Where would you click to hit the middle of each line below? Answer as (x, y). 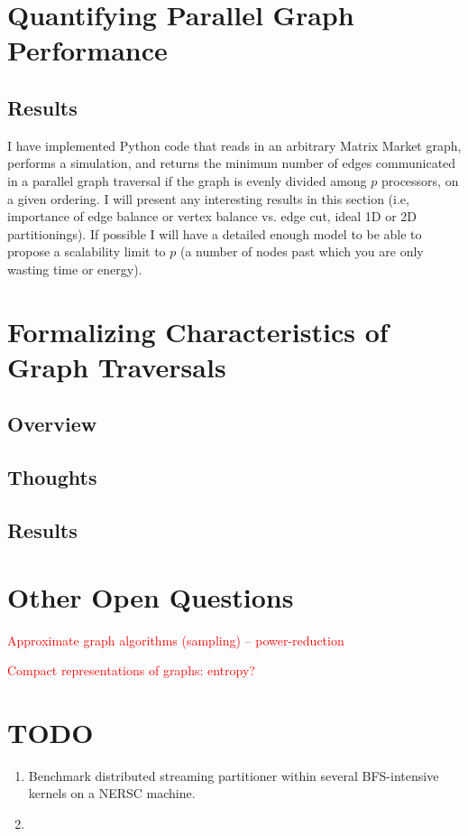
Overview (52, 424)
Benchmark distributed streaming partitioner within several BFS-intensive (234, 775)
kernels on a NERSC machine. (112, 793)
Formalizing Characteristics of (198, 331)
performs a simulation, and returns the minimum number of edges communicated (232, 163)
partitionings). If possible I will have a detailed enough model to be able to (215, 233)
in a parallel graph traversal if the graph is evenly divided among (187, 180)
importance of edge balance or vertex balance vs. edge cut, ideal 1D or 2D (212, 216)
